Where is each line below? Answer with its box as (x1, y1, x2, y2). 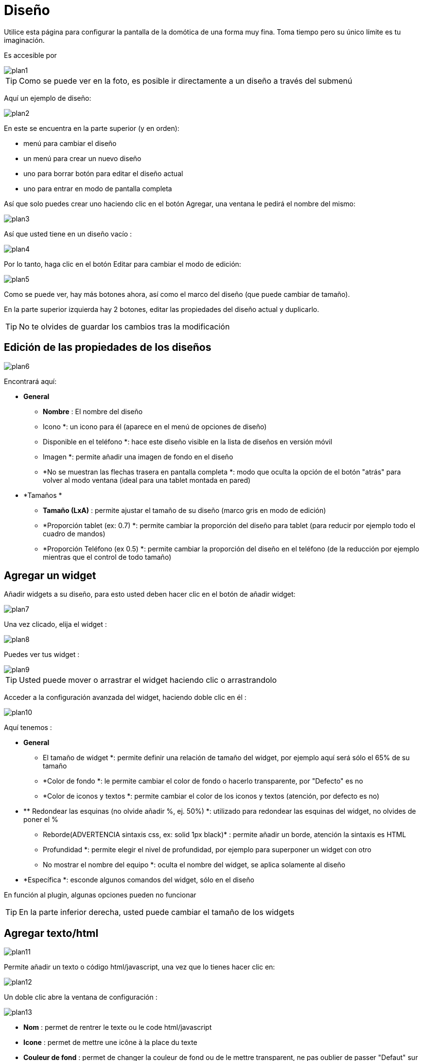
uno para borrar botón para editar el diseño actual (23, 169, 183, 178)
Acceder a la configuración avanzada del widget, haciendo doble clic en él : (4, 693, 247, 702)
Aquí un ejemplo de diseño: (4, 93, 91, 102)
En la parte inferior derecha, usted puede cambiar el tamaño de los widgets (19, 907, 295, 917)
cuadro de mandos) (43, 529, 106, 538)
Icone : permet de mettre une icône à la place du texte (23, 1038, 197, 1047)
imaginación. (4, 36, 45, 44)
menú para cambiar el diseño (23, 139, 117, 147)
